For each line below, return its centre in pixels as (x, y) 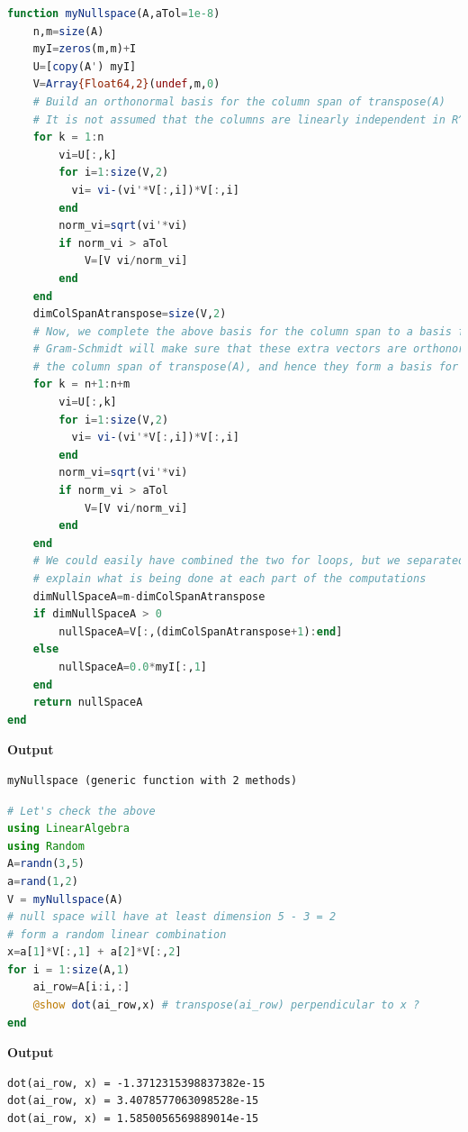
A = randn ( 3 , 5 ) (46, 864)
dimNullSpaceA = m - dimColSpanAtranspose (149, 596)
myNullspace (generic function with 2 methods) (153, 780)
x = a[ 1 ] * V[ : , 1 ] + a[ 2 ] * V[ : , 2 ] (94, 952)
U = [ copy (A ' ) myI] (85, 66)
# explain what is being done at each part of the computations (229, 579)
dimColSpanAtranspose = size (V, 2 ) (130, 314)
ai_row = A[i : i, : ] (81, 987)
